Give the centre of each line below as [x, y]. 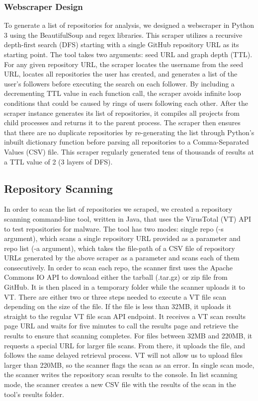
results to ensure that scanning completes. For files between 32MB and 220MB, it [128, 336]
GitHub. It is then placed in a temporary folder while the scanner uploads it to [125, 287]
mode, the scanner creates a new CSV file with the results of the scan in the [120, 384]
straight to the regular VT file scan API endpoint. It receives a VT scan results [125, 316]
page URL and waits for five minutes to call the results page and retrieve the [121, 326]
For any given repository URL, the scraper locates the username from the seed [124, 64]
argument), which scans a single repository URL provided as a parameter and [122, 238]
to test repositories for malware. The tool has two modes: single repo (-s [114, 228]
